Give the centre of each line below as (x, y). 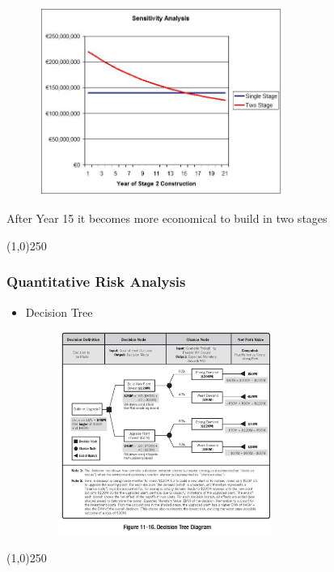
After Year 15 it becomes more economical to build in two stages (167, 218)
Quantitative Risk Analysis (96, 282)
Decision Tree (59, 312)
